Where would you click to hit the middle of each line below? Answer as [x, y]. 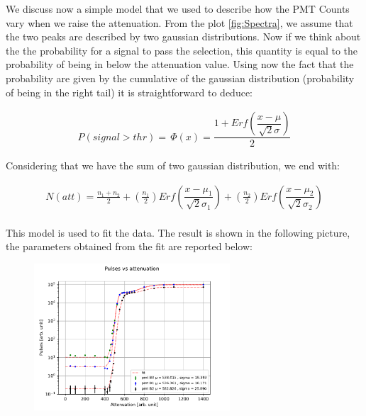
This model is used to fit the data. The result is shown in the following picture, [178, 232]
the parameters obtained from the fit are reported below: [129, 246]
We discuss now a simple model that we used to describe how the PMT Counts [178, 9]
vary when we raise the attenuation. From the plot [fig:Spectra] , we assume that [179, 22]
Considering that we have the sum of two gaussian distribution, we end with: [173, 165]
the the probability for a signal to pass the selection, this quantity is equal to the [182, 50]
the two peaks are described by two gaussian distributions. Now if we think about [183, 36]
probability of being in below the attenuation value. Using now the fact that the [180, 64]
